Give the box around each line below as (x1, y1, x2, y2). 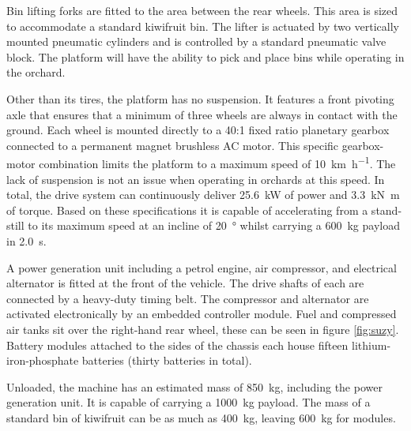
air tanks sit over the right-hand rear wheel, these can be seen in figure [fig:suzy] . (6, 320, 399, 337)
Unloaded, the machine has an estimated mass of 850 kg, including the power (6, 378, 383, 395)
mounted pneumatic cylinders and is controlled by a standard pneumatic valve (6, 33, 386, 50)
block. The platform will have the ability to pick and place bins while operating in (6, 48, 405, 65)
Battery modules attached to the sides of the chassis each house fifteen (6, 336, 349, 353)
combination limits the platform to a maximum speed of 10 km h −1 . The (39, 153, 396, 171)
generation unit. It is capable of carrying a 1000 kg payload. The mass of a (6, 394, 371, 410)
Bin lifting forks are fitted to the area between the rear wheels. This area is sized (6, 2, 398, 18)
